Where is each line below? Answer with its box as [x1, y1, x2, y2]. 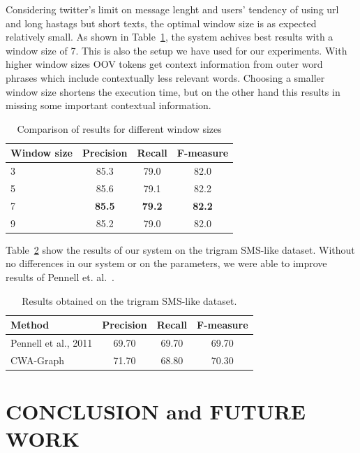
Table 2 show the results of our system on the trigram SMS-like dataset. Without [6, 242, 355, 257]
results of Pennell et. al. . [6, 270, 114, 284]
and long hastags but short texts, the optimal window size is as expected [6, 15, 317, 30]
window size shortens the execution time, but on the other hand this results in [6, 84, 340, 99]
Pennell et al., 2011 [10, 336, 93, 350]
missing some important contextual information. [6, 98, 211, 113]
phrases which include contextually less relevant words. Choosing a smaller [6, 70, 325, 85]
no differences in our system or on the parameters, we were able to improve [6, 256, 327, 271]
